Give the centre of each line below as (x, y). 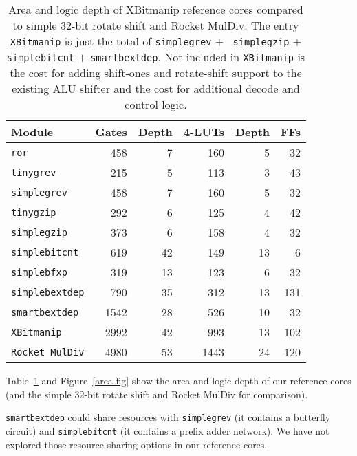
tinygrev (34, 172)
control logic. (156, 104)
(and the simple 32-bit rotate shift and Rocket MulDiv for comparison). (157, 394)
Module (32, 132)
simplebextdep (48, 292)
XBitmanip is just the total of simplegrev (111, 41)
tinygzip (34, 212)
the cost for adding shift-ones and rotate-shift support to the (156, 73)
